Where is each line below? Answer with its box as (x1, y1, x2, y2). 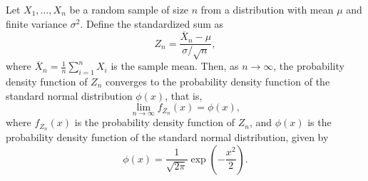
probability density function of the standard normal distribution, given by (6, 130, 329, 145)
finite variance (6, 16, 67, 31)
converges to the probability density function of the (106, 74, 330, 89)
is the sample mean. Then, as (111, 58, 239, 73)
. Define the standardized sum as (80, 16, 224, 31)
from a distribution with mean (200, 2, 334, 16)
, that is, (165, 88, 203, 103)
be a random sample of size (69, 2, 189, 16)
